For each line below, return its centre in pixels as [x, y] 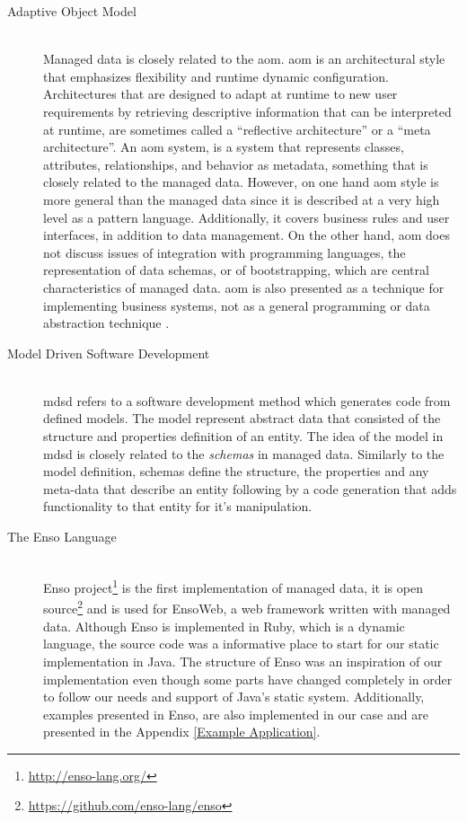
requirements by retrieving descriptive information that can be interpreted [247, 111]
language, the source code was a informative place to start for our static [241, 644]
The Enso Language [62, 537]
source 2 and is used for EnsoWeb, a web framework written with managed [247, 607]
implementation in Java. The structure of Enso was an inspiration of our [243, 661]
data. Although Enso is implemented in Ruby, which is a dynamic [224, 626]
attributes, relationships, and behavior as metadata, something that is [236, 164]
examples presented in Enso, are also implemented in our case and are [236, 714]
